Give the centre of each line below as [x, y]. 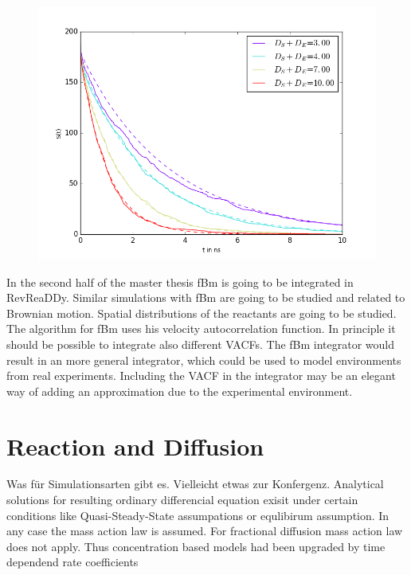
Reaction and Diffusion [135, 446]
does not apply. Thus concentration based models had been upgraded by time [196, 546]
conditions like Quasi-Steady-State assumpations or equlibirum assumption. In [198, 515]
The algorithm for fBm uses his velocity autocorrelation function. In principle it [201, 329]
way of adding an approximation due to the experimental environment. [180, 391]
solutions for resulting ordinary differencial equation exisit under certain [182, 500]
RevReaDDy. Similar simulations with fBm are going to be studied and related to [206, 297]
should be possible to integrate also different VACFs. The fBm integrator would [201, 344]
